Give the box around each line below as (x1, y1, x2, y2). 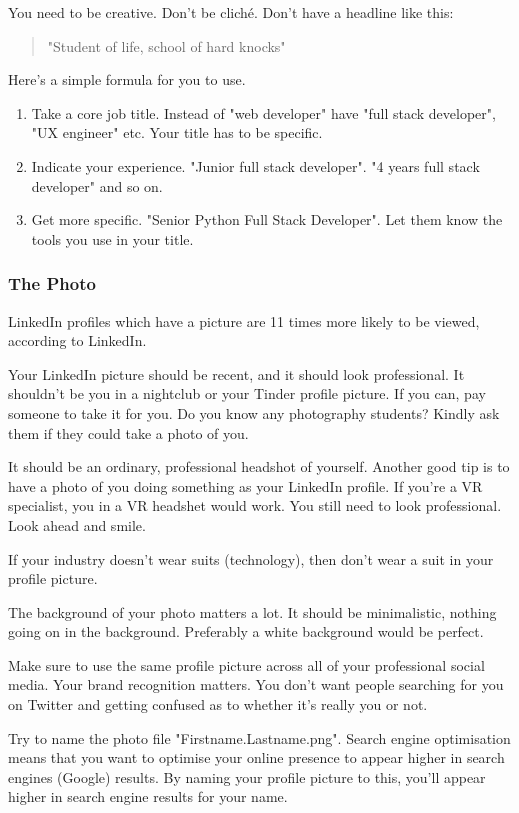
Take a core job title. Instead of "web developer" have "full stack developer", (31, 102, 496, 123)
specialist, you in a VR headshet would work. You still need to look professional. (8, 495, 502, 516)
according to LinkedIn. (8, 330, 147, 351)
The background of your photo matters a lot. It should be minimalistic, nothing (8, 601, 497, 622)
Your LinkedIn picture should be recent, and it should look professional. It (8, 363, 465, 384)
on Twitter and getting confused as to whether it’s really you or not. (8, 694, 428, 715)
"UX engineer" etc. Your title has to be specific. (31, 122, 323, 143)
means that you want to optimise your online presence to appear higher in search (8, 747, 505, 768)
